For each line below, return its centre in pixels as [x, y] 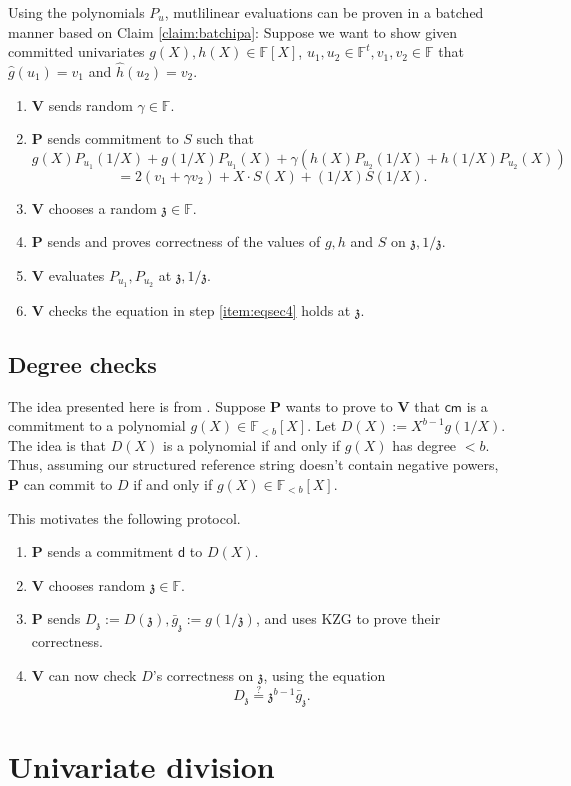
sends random [90, 104]
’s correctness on [203, 674]
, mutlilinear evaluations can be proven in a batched [324, 12]
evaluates [76, 274]
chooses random [97, 584]
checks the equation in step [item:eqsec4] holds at [199, 309]
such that [225, 138]
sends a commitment [110, 551]
